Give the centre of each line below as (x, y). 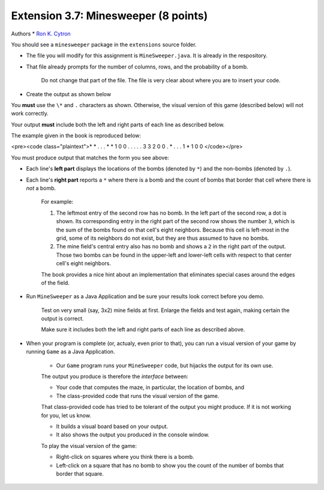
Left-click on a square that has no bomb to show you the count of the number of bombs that (170, 465)
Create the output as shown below (68, 94)
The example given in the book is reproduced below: (76, 136)
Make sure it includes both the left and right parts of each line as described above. (143, 329)
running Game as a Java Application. (70, 352)
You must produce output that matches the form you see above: (90, 158)
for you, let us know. (66, 415)
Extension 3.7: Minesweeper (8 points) (109, 16)
